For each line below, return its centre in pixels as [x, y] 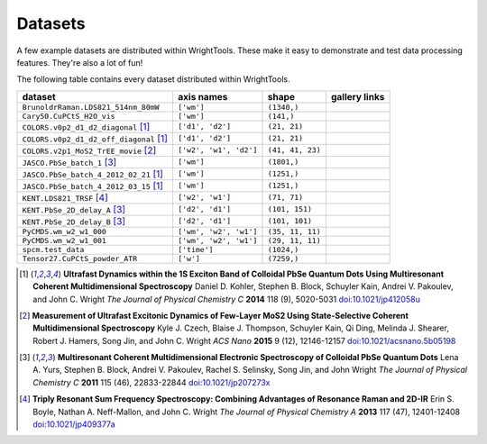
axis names [202, 96]
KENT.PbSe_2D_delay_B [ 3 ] [74, 221]
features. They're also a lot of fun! [80, 62]
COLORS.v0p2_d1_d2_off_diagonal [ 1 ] [95, 138]
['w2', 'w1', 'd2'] [217, 150]
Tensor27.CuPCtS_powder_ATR [80, 258]
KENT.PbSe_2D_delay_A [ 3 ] [74, 209]
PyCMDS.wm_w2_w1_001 [64, 240]
